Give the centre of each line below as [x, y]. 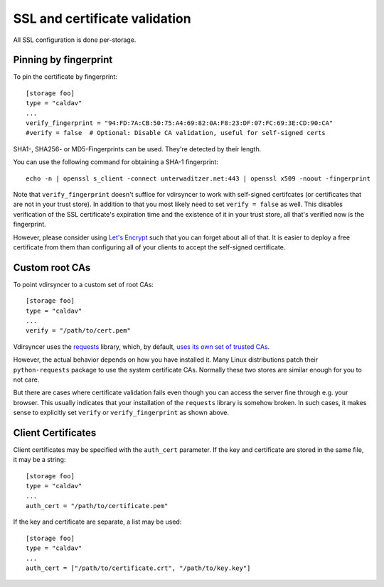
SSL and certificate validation [102, 18]
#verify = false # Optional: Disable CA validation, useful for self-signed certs [176, 133]
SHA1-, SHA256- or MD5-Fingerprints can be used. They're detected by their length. [137, 149]
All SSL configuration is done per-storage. [75, 40]
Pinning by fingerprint [63, 60]
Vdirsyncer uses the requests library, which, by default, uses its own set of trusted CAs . [142, 346]
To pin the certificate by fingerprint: [65, 77]
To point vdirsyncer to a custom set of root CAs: [84, 284]
